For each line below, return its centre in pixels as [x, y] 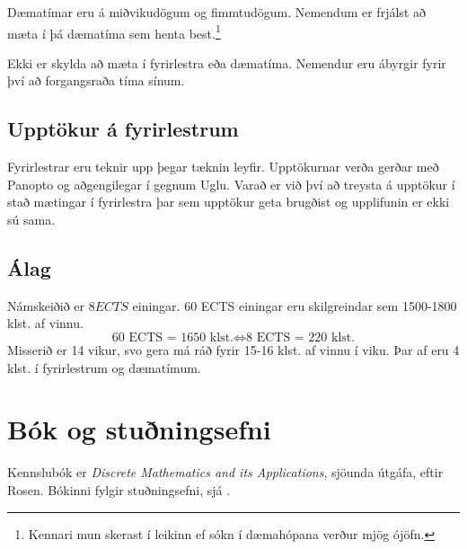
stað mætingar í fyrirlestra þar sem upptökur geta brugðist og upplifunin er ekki [229, 202]
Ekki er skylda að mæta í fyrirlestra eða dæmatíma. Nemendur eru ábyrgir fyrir [227, 62]
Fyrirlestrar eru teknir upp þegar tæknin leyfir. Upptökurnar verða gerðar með [223, 167]
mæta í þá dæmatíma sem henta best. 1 [114, 31]
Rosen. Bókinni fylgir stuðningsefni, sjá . [119, 489]
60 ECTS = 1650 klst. [172, 338]
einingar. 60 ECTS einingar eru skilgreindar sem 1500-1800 [295, 305]
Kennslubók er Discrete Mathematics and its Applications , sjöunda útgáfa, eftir [225, 472]
